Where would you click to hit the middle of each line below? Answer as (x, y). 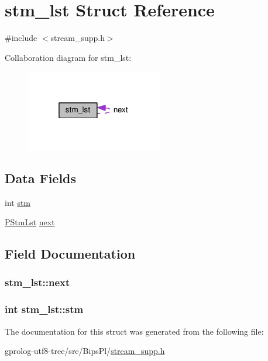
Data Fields (41, 178)
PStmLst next (30, 222)
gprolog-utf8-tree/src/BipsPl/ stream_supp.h (85, 351)
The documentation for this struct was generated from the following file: (134, 331)
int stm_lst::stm (44, 309)
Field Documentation (70, 254)
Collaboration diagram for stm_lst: (68, 57)
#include (21, 38)
